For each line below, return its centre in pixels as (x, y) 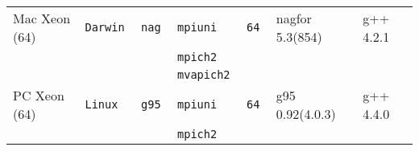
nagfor (294, 18)
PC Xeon (39, 95)
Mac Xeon (42, 18)
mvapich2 (204, 75)
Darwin (105, 27)
